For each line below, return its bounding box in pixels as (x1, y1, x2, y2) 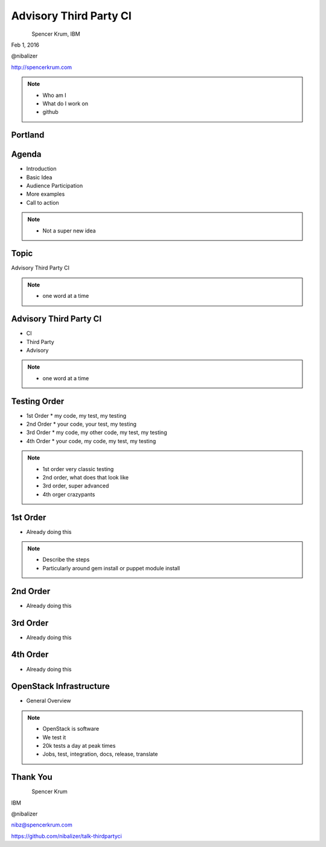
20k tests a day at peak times (42, 742, 116, 749)
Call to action (26, 199, 60, 206)
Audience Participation (26, 182, 83, 189)
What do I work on (42, 100, 89, 107)
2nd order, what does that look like (42, 473, 129, 481)
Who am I (42, 91, 66, 99)
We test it (42, 733, 66, 741)
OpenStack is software (42, 725, 100, 733)
